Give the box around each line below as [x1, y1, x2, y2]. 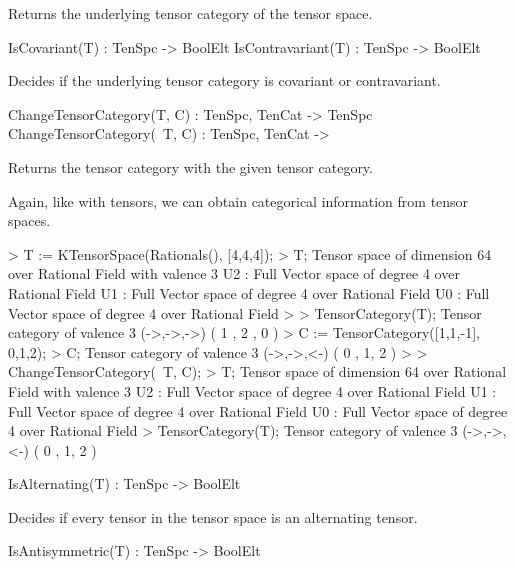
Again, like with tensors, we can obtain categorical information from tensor [8, 190, 469, 211]
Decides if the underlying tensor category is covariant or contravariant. [8, 70, 441, 91]
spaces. [8, 210, 51, 231]
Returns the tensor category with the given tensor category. [8, 156, 373, 177]
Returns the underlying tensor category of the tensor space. [8, 3, 373, 23]
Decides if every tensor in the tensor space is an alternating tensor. [8, 506, 418, 527]
